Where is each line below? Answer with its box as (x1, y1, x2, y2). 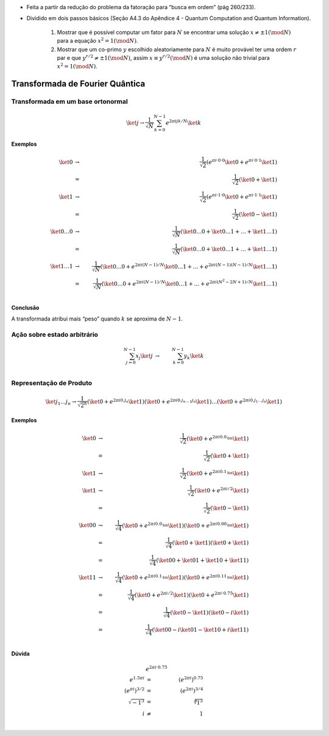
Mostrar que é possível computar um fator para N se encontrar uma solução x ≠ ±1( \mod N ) (57, 28, 291, 36)
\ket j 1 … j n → (45, 399, 77, 407)
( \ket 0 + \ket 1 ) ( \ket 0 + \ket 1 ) (172, 539, 249, 546)
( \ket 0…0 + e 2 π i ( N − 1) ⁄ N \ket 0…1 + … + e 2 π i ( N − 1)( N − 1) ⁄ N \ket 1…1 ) (100, 262, 277, 270)
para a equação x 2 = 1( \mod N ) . (57, 37, 138, 45)
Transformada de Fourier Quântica (11, 79, 146, 89)
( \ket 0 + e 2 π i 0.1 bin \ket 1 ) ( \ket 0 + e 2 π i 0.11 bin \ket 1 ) (122, 573, 249, 581)
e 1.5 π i (129, 675, 145, 684)
